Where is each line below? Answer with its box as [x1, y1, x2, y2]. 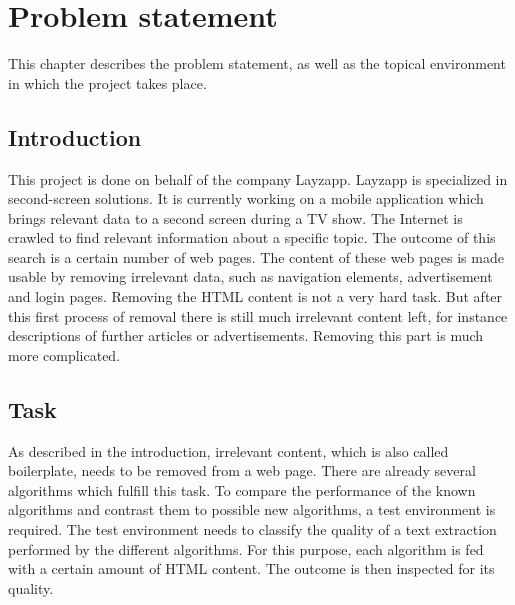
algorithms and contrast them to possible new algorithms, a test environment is [8, 499, 496, 520]
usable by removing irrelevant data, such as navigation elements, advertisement [8, 266, 493, 287]
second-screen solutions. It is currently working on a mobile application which [8, 188, 484, 209]
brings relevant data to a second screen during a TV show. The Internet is [8, 207, 463, 228]
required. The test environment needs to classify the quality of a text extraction [8, 519, 497, 540]
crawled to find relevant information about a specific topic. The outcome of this [8, 227, 496, 248]
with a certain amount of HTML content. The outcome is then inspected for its [8, 558, 495, 579]
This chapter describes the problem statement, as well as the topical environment [8, 53, 506, 74]
